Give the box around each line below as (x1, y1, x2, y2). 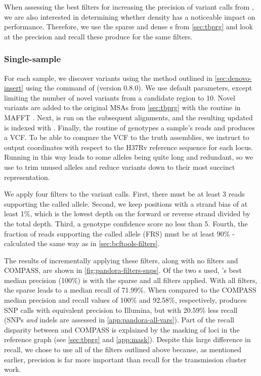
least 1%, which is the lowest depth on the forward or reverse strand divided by (4, 208, 250, 219)
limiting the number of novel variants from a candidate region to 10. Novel (4, 92, 235, 103)
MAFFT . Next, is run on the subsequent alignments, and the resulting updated (4, 112, 253, 122)
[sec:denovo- (214, 72, 252, 83)
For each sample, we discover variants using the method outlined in (4, 72, 213, 83)
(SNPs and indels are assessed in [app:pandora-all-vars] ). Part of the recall (4, 314, 235, 325)
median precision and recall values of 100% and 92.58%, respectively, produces (4, 295, 247, 305)
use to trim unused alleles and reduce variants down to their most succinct (4, 161, 235, 172)
